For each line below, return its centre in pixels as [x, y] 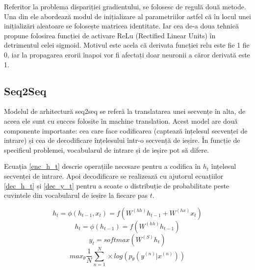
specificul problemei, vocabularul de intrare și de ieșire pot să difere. [106, 149]
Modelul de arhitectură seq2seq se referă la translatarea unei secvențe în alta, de [125, 111]
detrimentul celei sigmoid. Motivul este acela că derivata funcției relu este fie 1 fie [127, 45]
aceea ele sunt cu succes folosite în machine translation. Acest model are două [121, 121]
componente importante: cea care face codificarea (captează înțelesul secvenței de [126, 130]
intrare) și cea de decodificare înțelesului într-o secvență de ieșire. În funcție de [122, 140]
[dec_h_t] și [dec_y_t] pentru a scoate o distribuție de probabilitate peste [117, 185]
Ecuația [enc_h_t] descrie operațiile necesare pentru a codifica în [102, 166]
